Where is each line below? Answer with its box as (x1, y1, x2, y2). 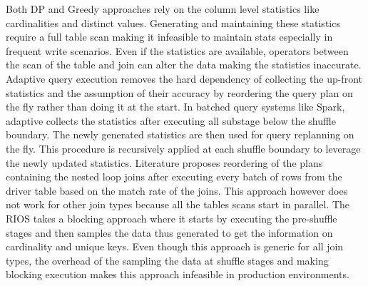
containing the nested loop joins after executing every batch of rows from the (6, 169, 342, 184)
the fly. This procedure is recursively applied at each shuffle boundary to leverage (6, 141, 361, 155)
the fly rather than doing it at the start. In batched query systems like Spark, (6, 99, 345, 114)
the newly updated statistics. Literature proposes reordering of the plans (6, 155, 323, 170)
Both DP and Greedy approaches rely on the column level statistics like (6, 1, 320, 16)
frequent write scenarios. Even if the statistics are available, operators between (6, 43, 349, 58)
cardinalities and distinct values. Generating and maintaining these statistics (6, 15, 340, 30)
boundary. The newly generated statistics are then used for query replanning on (6, 127, 354, 142)
